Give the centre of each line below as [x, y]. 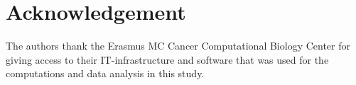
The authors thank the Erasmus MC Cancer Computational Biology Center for [178, 46]
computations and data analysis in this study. [105, 73]
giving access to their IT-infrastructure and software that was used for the [167, 59]
